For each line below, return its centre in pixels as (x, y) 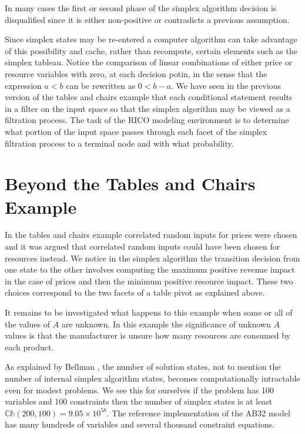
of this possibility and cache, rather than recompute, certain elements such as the (151, 50)
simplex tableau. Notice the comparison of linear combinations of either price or (149, 62)
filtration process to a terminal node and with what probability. (119, 143)
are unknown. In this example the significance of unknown (166, 324)
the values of (28, 324)
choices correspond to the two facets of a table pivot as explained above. (135, 292)
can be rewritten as (101, 85)
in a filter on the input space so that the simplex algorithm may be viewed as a (148, 108)
